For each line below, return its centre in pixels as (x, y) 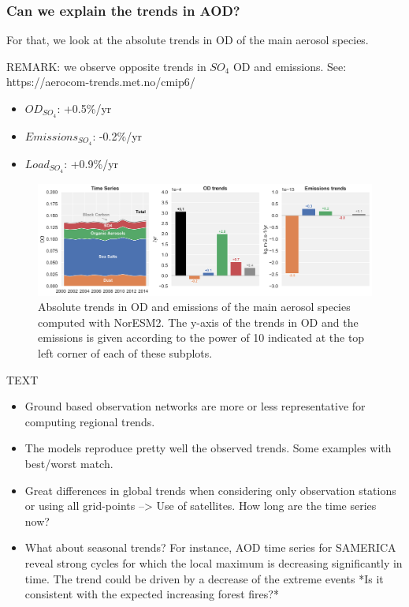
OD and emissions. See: (290, 66)
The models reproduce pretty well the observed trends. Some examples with (208, 448)
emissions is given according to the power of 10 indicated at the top (201, 337)
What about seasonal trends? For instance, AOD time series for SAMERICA (210, 547)
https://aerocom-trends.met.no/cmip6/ (101, 82)
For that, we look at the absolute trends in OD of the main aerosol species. (188, 40)
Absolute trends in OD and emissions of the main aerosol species (194, 307)
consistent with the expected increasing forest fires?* (152, 594)
